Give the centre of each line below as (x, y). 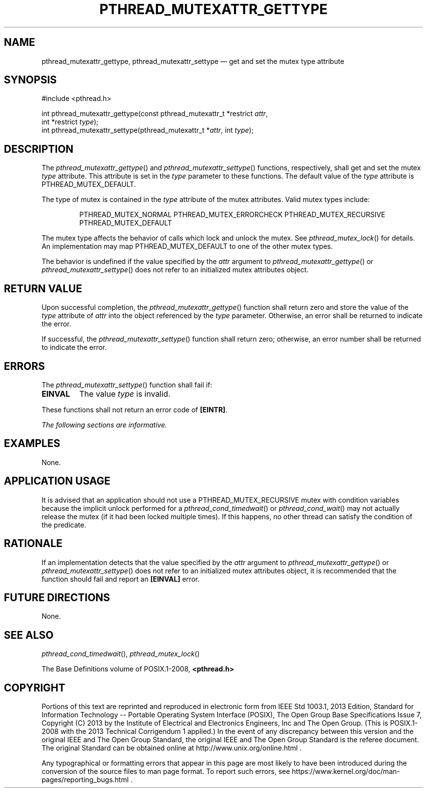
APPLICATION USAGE (57, 481)
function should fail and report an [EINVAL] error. (121, 579)
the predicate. (64, 525)
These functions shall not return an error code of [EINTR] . (135, 409)
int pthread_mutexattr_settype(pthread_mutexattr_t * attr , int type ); (148, 130)
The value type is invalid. (125, 394)
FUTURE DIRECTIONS (57, 597)
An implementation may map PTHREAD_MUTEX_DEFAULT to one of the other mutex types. (187, 246)
